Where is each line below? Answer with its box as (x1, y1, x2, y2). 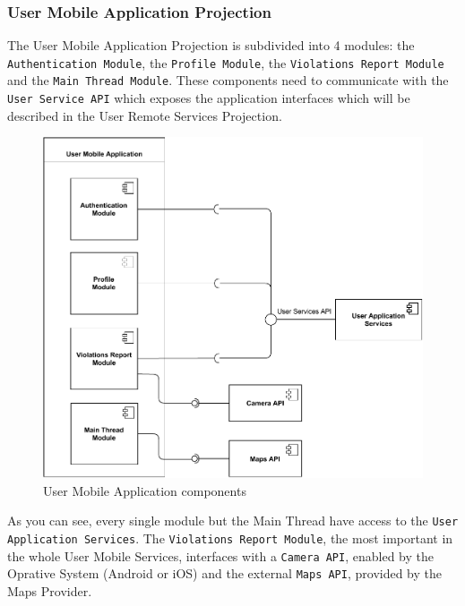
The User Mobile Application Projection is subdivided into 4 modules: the (7, 36, 415, 55)
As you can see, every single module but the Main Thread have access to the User (7, 511, 459, 530)
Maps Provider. (7, 581, 92, 600)
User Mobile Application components (43, 481, 246, 499)
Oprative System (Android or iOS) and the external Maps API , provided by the (7, 564, 443, 583)
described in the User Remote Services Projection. (7, 106, 282, 124)
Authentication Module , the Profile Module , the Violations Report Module (7, 53, 444, 72)
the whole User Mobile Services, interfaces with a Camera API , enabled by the (7, 546, 434, 565)
